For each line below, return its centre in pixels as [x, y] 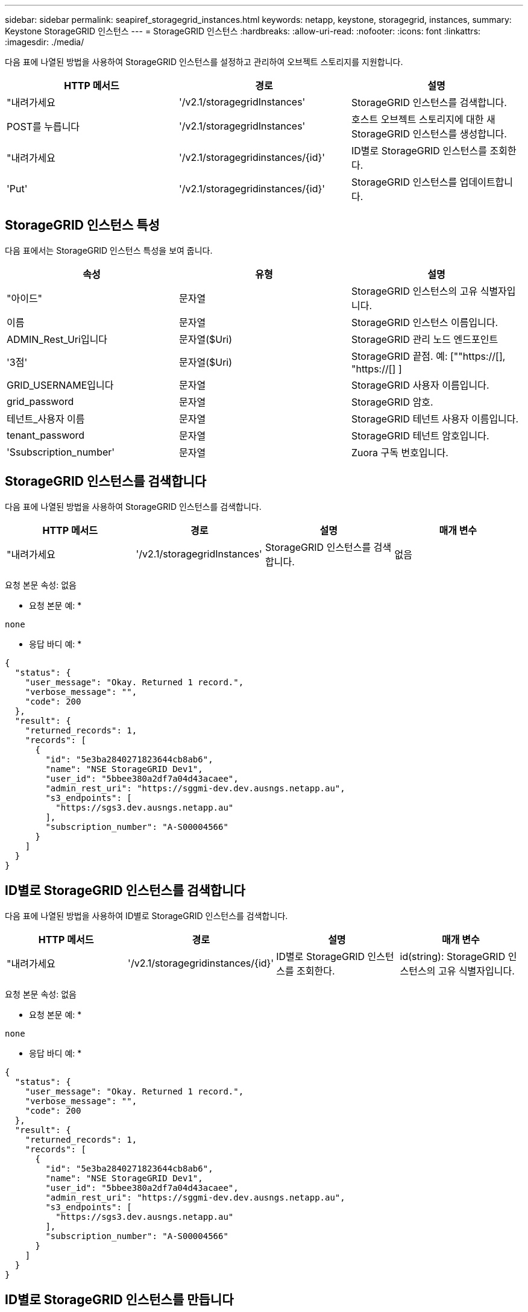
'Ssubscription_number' [61, 452]
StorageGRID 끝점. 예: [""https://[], [428, 356]
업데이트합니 [486, 182]
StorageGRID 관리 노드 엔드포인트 [425, 339]
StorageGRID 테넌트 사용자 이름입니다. [435, 419]
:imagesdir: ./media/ [45, 42]
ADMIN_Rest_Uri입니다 [57, 339]
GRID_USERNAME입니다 [60, 385]
